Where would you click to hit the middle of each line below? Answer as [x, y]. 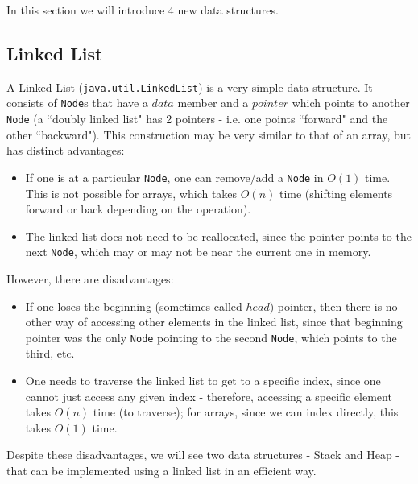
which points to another [351, 103]
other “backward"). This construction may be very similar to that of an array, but [209, 134]
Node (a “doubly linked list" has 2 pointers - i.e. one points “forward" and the [197, 119]
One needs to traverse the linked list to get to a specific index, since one [203, 381]
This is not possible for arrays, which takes [131, 193]
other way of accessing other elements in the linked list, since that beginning [214, 322]
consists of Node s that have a [77, 103]
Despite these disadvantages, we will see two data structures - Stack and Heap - [203, 455]
